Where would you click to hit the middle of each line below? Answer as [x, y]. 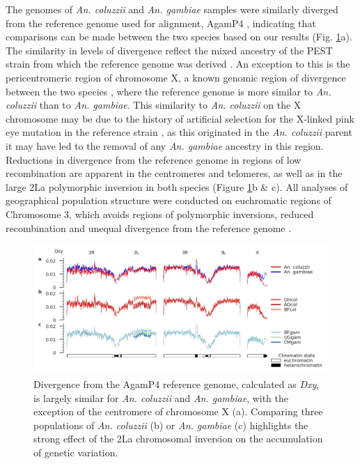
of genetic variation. [76, 452]
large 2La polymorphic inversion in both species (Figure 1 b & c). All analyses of [177, 186]
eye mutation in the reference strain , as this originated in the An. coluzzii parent [179, 132]
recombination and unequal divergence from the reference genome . [149, 227]
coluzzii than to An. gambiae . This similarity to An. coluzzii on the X [154, 105]
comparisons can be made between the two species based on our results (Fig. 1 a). [179, 37]
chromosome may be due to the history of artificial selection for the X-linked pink [180, 118]
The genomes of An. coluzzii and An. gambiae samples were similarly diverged [172, 9]
